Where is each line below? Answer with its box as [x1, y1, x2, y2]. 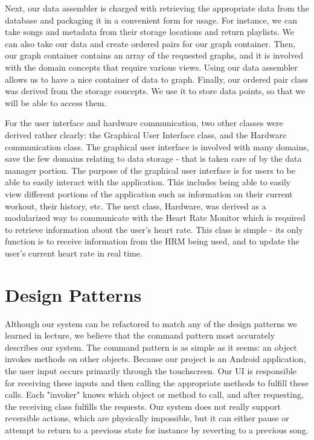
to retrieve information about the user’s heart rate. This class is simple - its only [5, 223, 303, 235]
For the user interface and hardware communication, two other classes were [5, 116, 283, 129]
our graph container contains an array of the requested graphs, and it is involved [5, 49, 304, 62]
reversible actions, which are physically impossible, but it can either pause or [5, 412, 289, 424]
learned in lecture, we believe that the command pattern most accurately [5, 329, 275, 342]
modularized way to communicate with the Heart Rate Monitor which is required [5, 211, 306, 224]
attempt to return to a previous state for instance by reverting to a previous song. [5, 423, 309, 436]
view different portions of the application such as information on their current [5, 187, 293, 200]
